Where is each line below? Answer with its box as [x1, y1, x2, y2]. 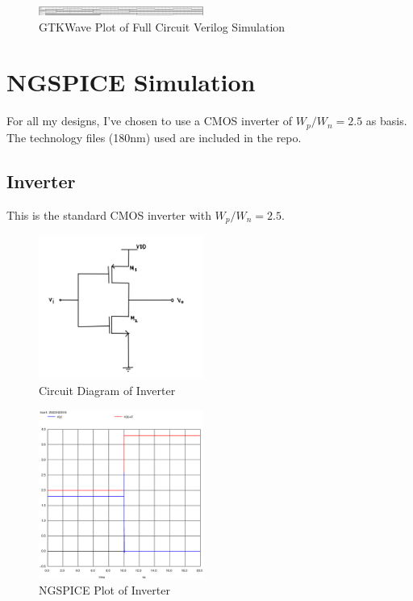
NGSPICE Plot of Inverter [39, 582, 170, 599]
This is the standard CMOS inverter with [6, 206, 211, 223]
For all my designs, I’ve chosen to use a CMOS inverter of [6, 112, 293, 129]
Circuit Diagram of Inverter [39, 381, 176, 398]
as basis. [365, 112, 407, 129]
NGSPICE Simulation [6, 65, 256, 99]
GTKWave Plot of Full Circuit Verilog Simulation [39, 18, 286, 35]
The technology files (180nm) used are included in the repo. [6, 128, 302, 145]
